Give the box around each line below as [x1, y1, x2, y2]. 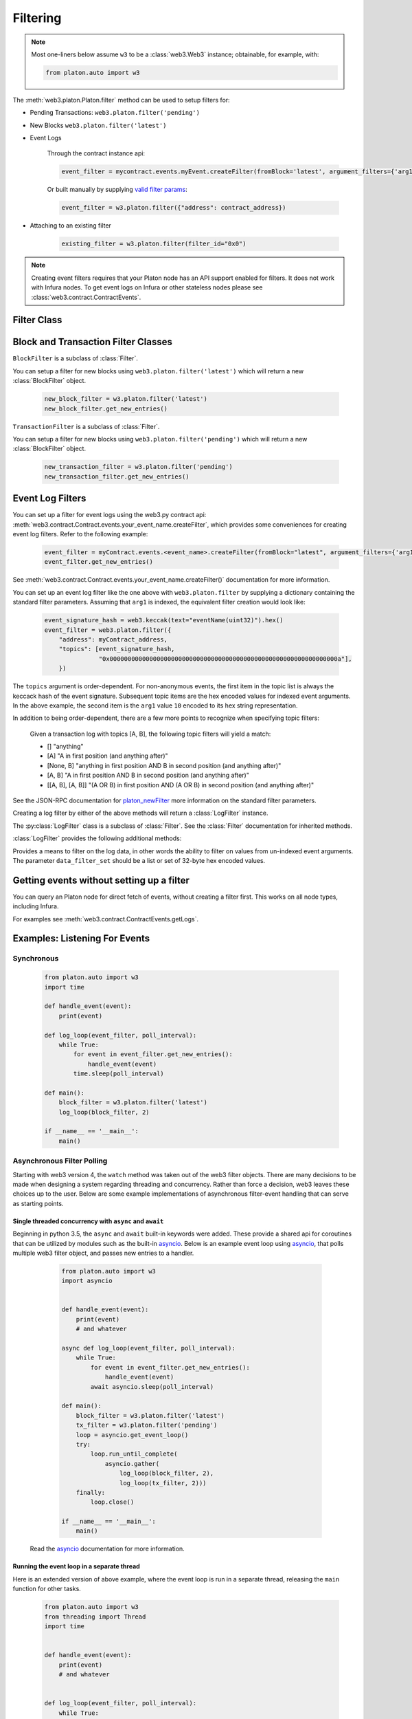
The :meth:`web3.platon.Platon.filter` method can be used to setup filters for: [12, 96, 230, 104]
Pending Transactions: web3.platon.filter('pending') [30, 109, 201, 117]
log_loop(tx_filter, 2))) [119, 1479, 207, 1487]
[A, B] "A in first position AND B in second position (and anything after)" [47, 771, 250, 780]
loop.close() [90, 1498, 135, 1506]
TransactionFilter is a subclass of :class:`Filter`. [12, 422, 160, 430]
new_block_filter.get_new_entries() [44, 404, 168, 413]
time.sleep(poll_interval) [73, 1070, 164, 1077]
